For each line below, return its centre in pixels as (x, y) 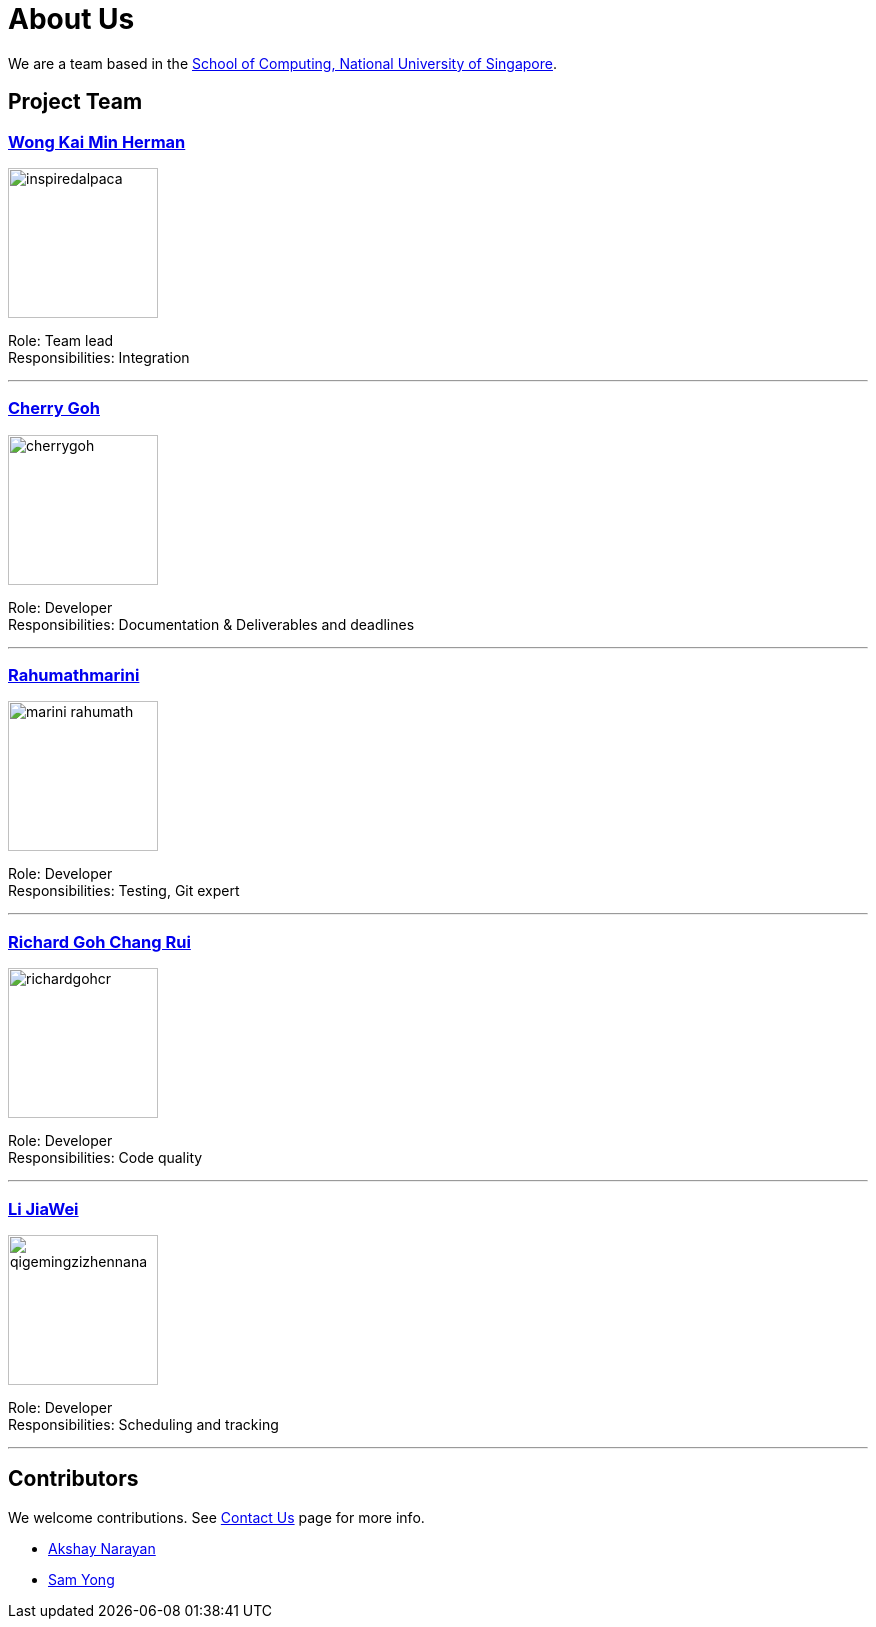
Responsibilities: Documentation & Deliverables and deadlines (211, 624)
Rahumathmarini (74, 675)
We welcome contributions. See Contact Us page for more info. (216, 1517)
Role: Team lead (61, 340)
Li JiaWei (43, 1208)
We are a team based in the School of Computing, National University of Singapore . (283, 63)
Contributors (73, 1479)
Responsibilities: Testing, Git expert (124, 891)
